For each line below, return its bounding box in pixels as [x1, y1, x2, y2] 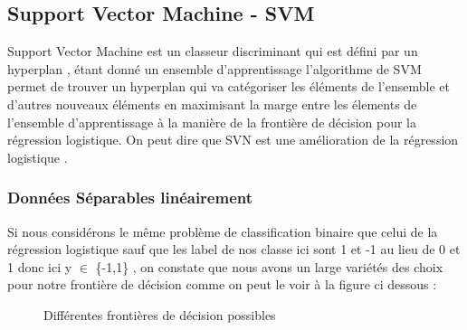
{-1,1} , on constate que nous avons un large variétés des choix [95, 257, 443, 276]
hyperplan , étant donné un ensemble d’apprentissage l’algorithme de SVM [7, 59, 422, 78]
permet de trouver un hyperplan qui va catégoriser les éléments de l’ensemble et [7, 77, 450, 96]
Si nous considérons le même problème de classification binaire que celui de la [7, 222, 438, 240]
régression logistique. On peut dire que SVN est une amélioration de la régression [7, 130, 459, 149]
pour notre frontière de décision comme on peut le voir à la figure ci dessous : [7, 275, 437, 294]
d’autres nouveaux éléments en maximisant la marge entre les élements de [7, 94, 417, 113]
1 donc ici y [7, 257, 72, 276]
